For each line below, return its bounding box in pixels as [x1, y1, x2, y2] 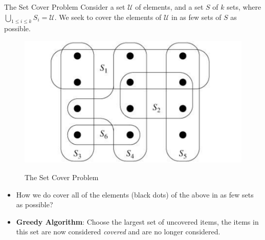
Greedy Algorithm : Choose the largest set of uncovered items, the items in [16, 216, 259, 227]
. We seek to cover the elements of [54, 11, 162, 22]
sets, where [227, 2, 261, 12]
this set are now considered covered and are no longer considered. [16, 226, 220, 237]
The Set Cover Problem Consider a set [4, 2, 125, 12]
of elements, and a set [135, 2, 204, 12]
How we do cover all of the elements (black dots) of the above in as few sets [16, 189, 254, 200]
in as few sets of [171, 11, 222, 22]
